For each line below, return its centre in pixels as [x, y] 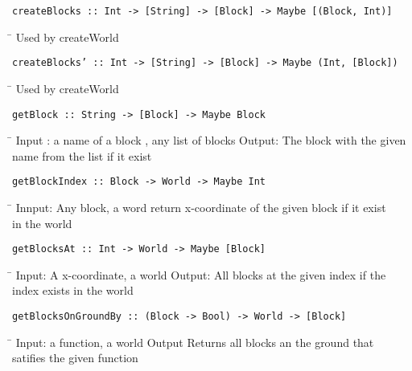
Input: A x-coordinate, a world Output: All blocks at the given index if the [201, 274]
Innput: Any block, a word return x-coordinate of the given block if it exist [201, 207]
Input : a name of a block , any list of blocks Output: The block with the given [211, 140]
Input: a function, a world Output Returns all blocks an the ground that [195, 342]
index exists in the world [73, 290]
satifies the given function [75, 358]
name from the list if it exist [82, 155]
